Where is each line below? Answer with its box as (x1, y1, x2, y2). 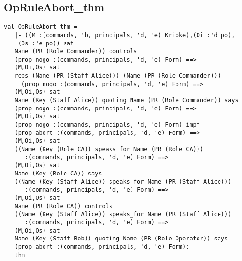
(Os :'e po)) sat (18, 40, 74, 47)
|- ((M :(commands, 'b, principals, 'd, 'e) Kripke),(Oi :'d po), (14, 31, 235, 39)
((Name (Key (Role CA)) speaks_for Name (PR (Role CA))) (14, 146, 204, 153)
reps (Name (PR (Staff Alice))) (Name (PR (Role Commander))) (14, 72, 221, 80)
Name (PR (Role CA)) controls (14, 202, 112, 210)
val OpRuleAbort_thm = (4, 23, 78, 31)
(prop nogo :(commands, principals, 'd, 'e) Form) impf (14, 121, 200, 129)
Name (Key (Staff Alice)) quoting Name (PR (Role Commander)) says (14, 97, 239, 104)
